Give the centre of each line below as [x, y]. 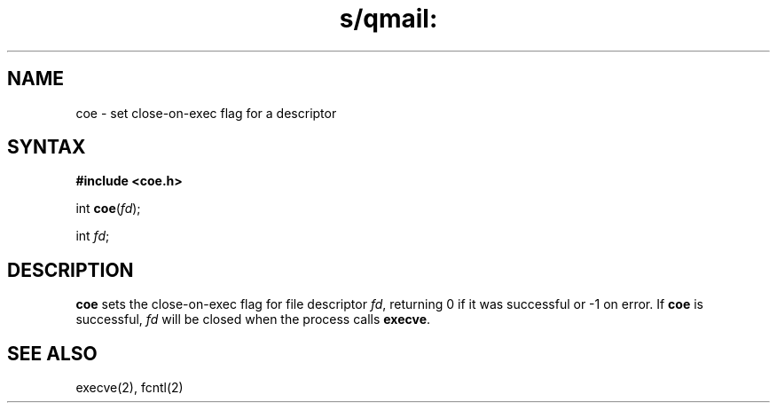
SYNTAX [47, 147]
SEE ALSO [52, 353]
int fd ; [93, 236]
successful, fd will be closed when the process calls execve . [253, 319]
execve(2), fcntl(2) [129, 388]
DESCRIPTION [71, 270]
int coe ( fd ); [108, 209]
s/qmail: [388, 19]
